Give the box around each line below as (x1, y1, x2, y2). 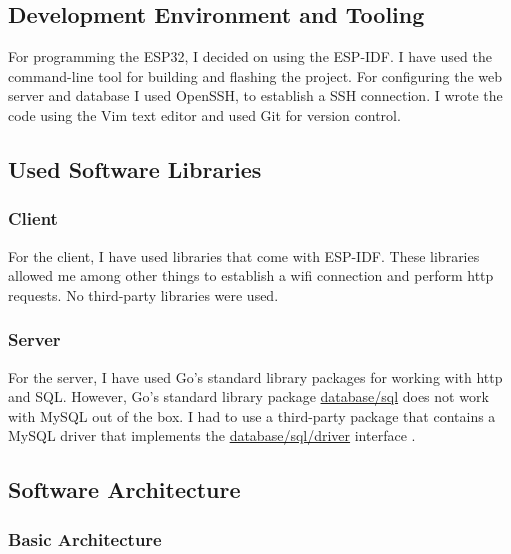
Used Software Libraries (8, 153, 262, 184)
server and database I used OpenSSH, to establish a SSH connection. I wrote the (8, 85, 503, 106)
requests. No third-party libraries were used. (8, 284, 279, 305)
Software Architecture (8, 474, 241, 505)
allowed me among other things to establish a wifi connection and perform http (8, 265, 494, 286)
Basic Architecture (8, 526, 162, 551)
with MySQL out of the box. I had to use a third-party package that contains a (8, 405, 496, 426)
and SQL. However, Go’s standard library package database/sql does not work (8, 386, 489, 407)
